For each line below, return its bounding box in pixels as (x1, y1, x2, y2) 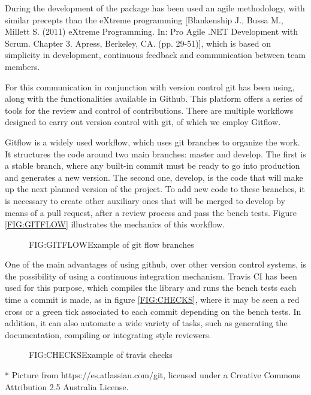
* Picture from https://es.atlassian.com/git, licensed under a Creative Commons (5, 369, 301, 381)
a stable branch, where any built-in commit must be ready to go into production (5, 159, 300, 172)
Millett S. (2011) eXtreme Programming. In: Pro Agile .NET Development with (5, 25, 298, 38)
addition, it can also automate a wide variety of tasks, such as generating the (5, 317, 288, 329)
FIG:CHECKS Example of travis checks (29, 348, 173, 361)
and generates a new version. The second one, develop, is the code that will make (5, 171, 303, 183)
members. (5, 60, 40, 72)
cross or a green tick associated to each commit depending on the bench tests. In (5, 305, 301, 317)
